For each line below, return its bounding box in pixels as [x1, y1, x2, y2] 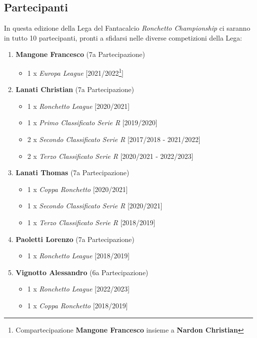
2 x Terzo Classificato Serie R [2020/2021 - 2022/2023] [27, 150, 194, 161]
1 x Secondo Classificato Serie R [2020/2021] [27, 200, 163, 211]
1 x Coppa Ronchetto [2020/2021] [27, 184, 128, 194]
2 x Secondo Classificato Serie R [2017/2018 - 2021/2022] [27, 134, 201, 145]
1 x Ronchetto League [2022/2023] [27, 284, 130, 294]
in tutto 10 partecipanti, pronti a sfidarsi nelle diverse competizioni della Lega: [4, 32, 242, 43]
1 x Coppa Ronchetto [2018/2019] [27, 300, 128, 310]
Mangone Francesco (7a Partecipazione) [15, 49, 145, 59]
